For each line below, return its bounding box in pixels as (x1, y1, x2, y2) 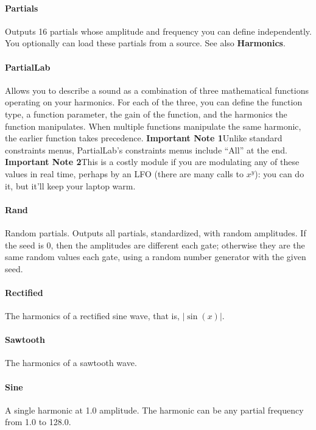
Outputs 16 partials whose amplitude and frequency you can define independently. (5, 24, 312, 37)
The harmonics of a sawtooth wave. (5, 356, 137, 369)
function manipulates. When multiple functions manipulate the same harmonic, (5, 119, 301, 132)
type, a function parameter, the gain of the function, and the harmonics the (5, 107, 287, 120)
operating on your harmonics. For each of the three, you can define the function (5, 96, 303, 108)
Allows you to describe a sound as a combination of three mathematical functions (5, 83, 309, 96)
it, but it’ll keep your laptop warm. (5, 179, 136, 192)
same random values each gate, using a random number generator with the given (5, 250, 306, 263)
